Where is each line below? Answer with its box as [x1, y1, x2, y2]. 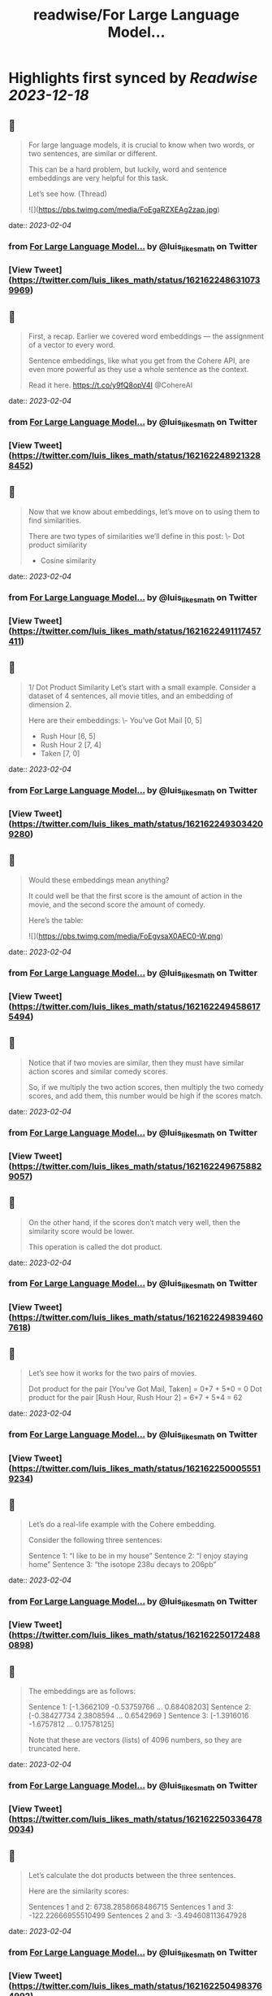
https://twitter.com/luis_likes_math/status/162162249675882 [11, 1160, 262, 1171]
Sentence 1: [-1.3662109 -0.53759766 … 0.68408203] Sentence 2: [28, 1702, 252, 1712]
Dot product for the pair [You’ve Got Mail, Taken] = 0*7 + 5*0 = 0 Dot [28, 1384, 262, 1394]
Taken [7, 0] [40, 748, 80, 758]
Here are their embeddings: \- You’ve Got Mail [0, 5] [28, 715, 203, 725]
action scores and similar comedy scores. [28, 1066, 168, 1076]
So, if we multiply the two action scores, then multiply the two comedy [28, 1082, 264, 1092]
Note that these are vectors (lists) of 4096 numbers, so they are [28, 1736, 242, 1745]
